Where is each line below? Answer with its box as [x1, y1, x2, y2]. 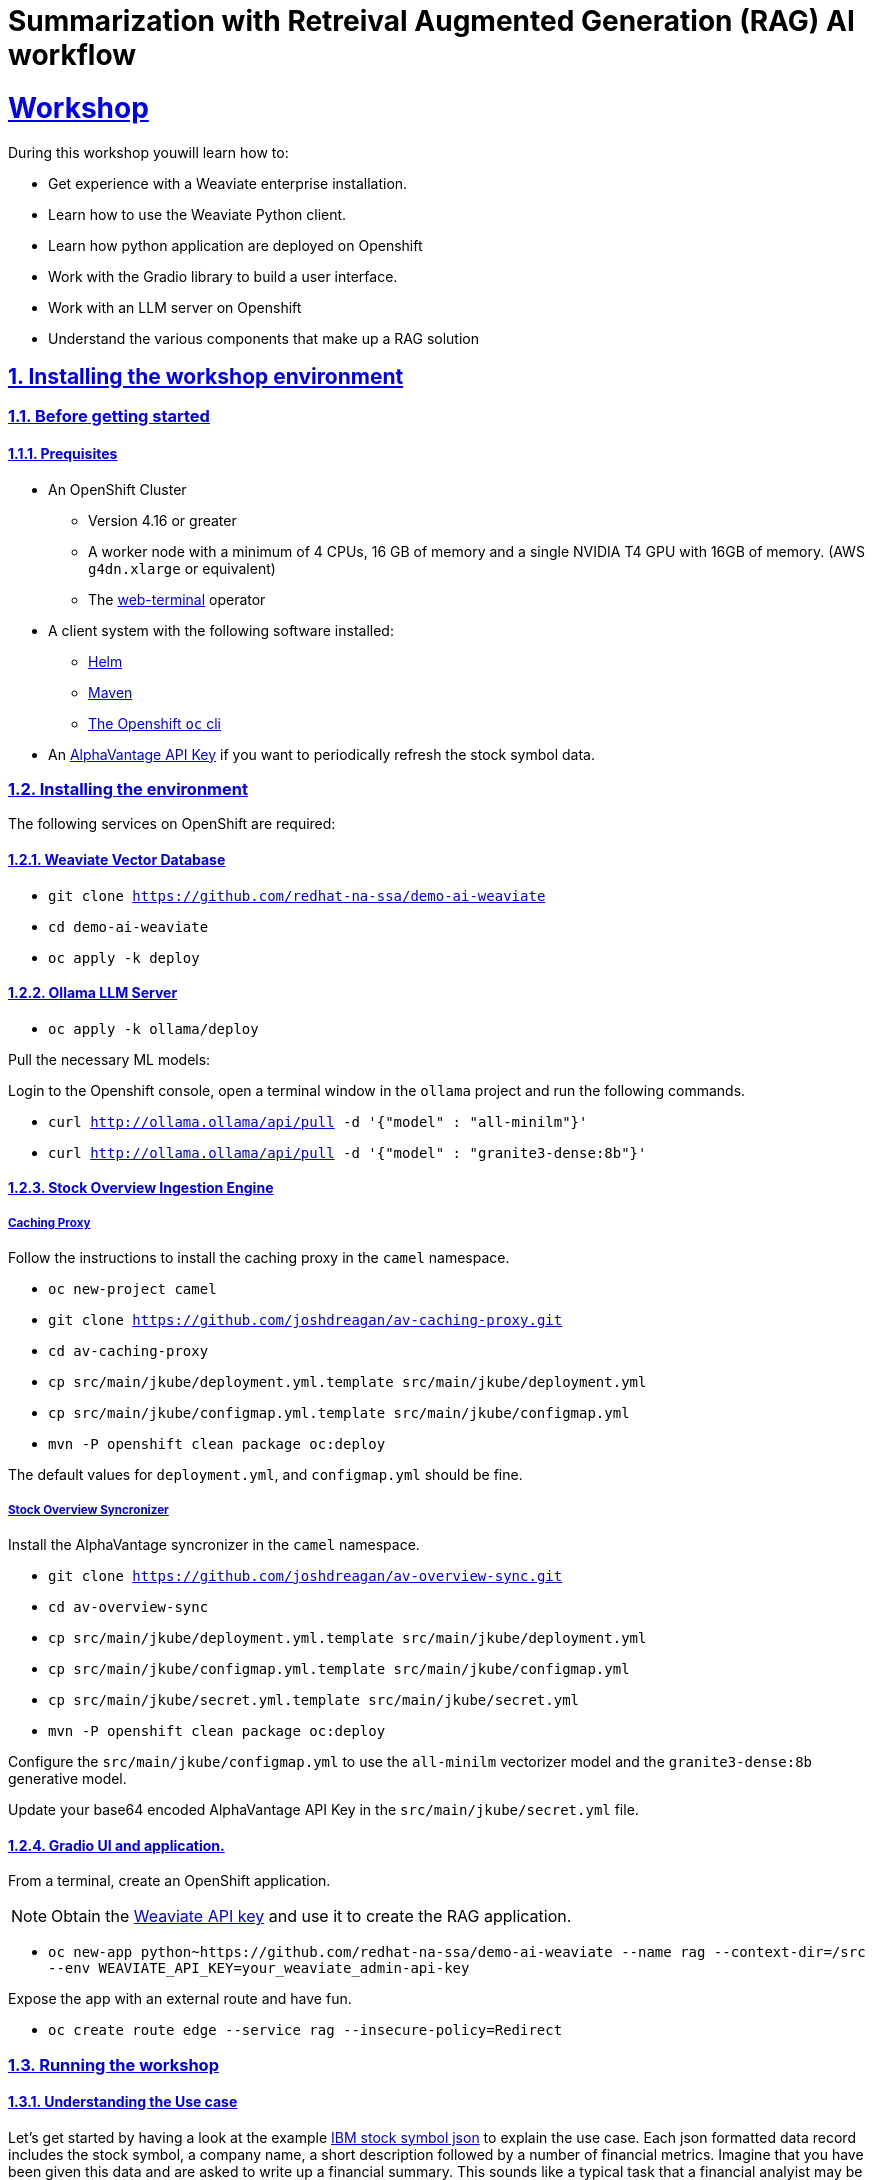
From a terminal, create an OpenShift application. [8, 1872, 331, 1890]
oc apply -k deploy [48, 949, 200, 966]
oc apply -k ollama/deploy [48, 1020, 259, 1037]
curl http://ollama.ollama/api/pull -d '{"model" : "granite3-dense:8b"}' [48, 1144, 647, 1161]
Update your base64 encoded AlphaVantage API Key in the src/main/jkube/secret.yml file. [8, 1800, 639, 1818]
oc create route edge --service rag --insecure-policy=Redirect [48, 2022, 563, 2039]
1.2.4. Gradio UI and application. [8, 1836, 225, 1854]
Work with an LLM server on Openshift [48, 298, 302, 316]
